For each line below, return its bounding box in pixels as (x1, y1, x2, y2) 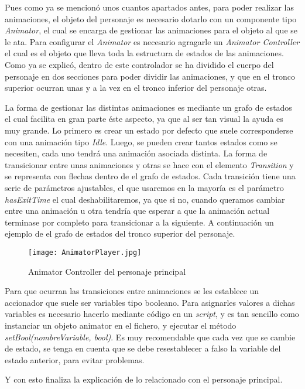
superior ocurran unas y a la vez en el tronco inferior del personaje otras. (5, 81, 267, 94)
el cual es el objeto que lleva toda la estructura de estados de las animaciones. (5, 47, 284, 59)
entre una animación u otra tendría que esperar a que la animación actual (5, 204, 270, 217)
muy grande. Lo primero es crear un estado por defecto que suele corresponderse (5, 124, 293, 136)
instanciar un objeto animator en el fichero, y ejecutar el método (5, 319, 237, 331)
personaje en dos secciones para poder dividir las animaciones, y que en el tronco (5, 70, 296, 82)
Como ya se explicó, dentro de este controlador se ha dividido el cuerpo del (5, 58, 274, 70)
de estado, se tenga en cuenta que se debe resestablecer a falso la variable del (5, 342, 281, 354)
